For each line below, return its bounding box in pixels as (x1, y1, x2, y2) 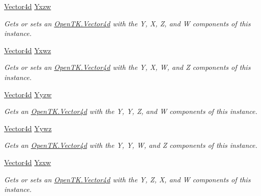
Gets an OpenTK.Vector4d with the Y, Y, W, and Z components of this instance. (4, 140, 257, 150)
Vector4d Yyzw (4, 89, 52, 99)
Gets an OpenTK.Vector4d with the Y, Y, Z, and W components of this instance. (4, 106, 257, 116)
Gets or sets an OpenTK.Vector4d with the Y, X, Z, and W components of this (4, 18, 251, 28)
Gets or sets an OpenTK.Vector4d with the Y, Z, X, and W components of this (4, 174, 251, 184)
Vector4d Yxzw (4, 1, 51, 11)
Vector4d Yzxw (4, 156, 51, 167)
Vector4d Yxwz (4, 45, 51, 55)
